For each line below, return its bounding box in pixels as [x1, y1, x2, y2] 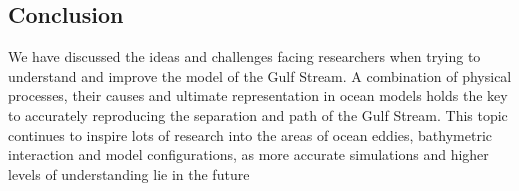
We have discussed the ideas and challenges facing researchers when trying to [8, 46, 481, 67]
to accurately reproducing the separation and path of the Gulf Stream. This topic [8, 104, 508, 125]
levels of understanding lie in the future [8, 163, 250, 184]
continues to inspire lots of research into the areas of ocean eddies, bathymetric [8, 124, 493, 145]
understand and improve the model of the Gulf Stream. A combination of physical [8, 65, 512, 86]
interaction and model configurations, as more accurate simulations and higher [8, 144, 489, 165]
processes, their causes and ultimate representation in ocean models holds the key [8, 85, 508, 106]
